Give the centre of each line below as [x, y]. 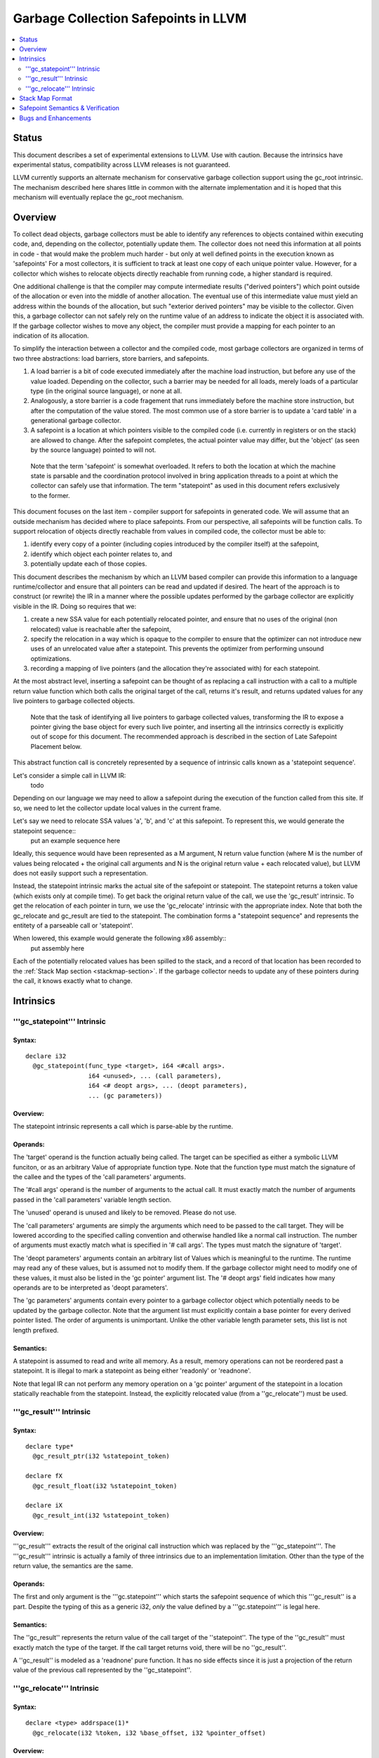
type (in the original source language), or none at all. [106, 391]
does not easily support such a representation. [80, 873]
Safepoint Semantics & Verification [69, 108]
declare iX [44, 1506]
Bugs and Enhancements [55, 118]
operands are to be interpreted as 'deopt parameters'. [91, 1288]
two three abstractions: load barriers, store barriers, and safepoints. [111, 358]
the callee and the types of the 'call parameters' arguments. [99, 1177]
